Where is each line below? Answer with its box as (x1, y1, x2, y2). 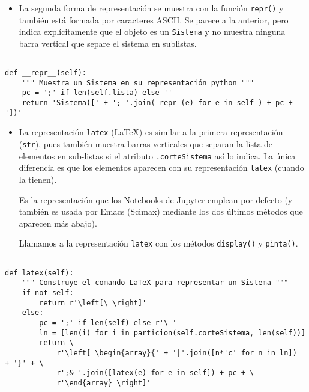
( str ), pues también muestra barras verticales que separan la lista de (19, 138, 273, 150)
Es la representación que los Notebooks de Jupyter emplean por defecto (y (19, 193, 293, 206)
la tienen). (19, 173, 57, 186)
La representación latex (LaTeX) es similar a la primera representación (19, 126, 283, 138)
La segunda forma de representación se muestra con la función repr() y (19, 2, 284, 14)
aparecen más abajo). (19, 216, 97, 229)
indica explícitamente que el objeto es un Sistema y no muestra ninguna (19, 25, 286, 38)
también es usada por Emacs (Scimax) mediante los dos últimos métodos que (19, 205, 303, 218)
